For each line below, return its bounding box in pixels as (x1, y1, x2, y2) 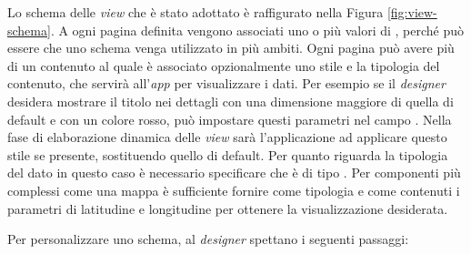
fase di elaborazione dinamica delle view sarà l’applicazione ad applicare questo (7, 127, 447, 147)
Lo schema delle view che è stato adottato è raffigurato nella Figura (7, 3, 384, 21)
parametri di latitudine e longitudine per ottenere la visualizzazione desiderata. (7, 198, 448, 218)
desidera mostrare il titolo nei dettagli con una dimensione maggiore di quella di (7, 91, 454, 110)
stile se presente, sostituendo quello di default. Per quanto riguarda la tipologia (7, 145, 448, 164)
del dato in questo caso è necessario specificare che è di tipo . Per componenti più (7, 163, 461, 182)
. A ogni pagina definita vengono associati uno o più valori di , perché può (50, 20, 465, 39)
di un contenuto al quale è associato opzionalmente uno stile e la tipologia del (7, 56, 440, 75)
